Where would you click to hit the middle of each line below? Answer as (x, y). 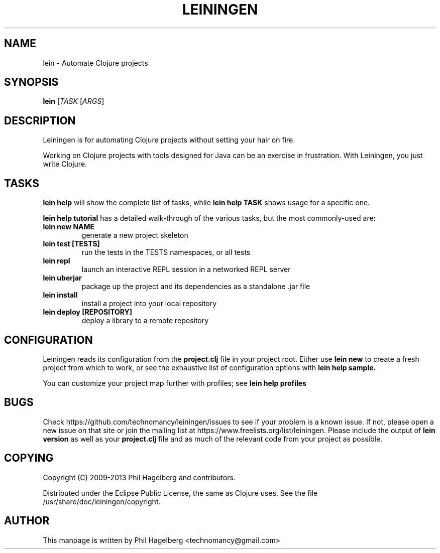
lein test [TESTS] (71, 244)
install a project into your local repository (149, 304)
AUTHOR (27, 521)
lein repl (57, 261)
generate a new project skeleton (135, 235)
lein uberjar (62, 278)
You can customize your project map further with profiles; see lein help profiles (175, 383)
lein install (60, 295)
